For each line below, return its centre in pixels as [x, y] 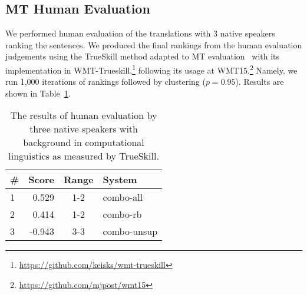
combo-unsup [130, 231]
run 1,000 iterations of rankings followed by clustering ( [105, 82]
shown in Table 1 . [38, 93]
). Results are [260, 82]
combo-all [123, 197]
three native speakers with [84, 129]
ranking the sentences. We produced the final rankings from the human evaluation [154, 44]
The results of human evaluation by [84, 115]
